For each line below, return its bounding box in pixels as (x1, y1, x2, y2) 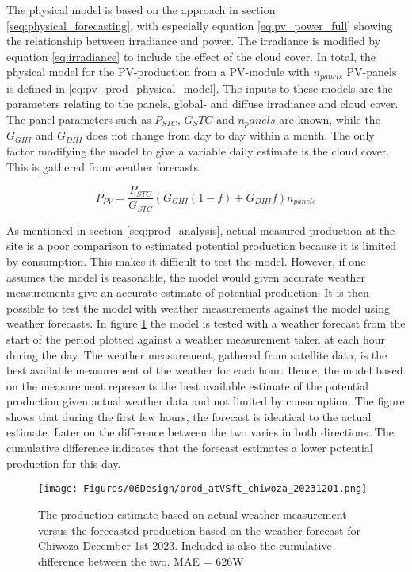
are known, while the (279, 111, 380, 128)
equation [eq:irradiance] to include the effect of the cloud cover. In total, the (6, 48, 376, 64)
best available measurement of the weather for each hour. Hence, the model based (6, 362, 403, 378)
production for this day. (6, 455, 121, 471)
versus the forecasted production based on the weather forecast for (38, 521, 360, 538)
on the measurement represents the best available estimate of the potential (6, 377, 369, 393)
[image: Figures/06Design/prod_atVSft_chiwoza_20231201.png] (38, 483, 368, 495)
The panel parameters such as (6, 111, 151, 128)
